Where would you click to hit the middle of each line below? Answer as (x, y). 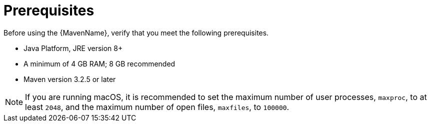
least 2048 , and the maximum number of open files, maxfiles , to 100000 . (157, 107)
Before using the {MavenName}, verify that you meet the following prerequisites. (136, 32)
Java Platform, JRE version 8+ (73, 48)
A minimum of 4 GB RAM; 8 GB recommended (99, 63)
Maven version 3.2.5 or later (70, 79)
